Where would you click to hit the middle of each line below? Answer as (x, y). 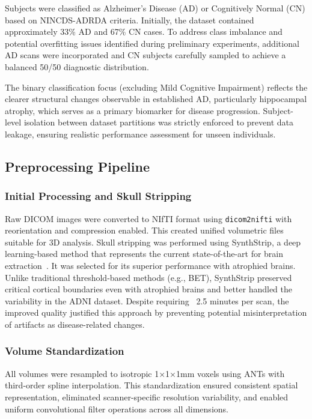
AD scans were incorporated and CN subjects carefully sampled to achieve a (145, 55)
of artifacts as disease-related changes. (75, 324)
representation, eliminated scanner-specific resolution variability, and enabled (147, 396)
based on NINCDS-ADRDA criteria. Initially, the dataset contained (130, 20)
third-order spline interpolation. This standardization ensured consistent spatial (151, 385)
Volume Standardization (65, 351)
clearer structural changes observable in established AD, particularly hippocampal (156, 99)
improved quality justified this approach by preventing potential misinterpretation (156, 312)
